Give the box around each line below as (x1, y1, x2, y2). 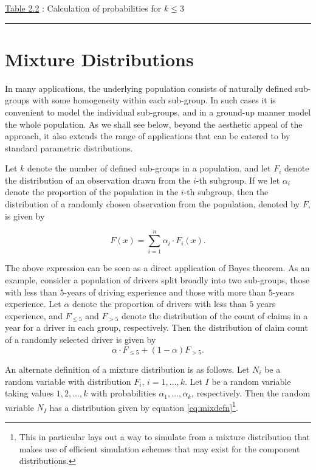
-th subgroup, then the (184, 185, 269, 198)
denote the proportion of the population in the (5, 185, 179, 198)
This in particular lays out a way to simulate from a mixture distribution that (19, 430, 310, 443)
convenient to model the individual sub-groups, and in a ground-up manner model (5, 105, 311, 118)
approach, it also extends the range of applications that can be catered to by (5, 130, 290, 142)
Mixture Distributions (5, 46, 194, 71)
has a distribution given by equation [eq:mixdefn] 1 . (49, 399, 238, 413)
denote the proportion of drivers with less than (72, 297, 247, 310)
